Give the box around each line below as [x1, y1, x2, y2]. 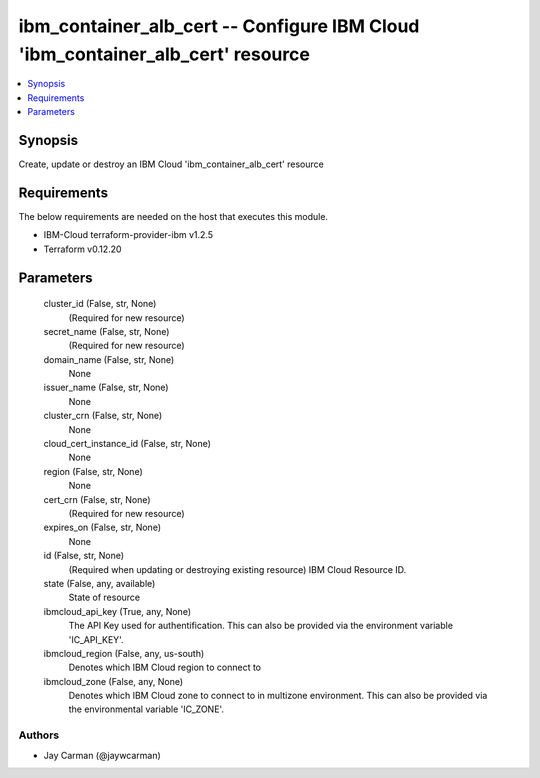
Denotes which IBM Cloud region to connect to [68, 661, 262, 674]
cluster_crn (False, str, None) [43, 410, 163, 422]
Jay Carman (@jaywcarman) [43, 749, 162, 761]
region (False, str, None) [43, 465, 144, 477]
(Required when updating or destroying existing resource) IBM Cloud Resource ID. [68, 563, 407, 575]
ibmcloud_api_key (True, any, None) [43, 605, 192, 617]
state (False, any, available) [43, 577, 156, 589]
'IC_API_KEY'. [68, 633, 124, 645]
